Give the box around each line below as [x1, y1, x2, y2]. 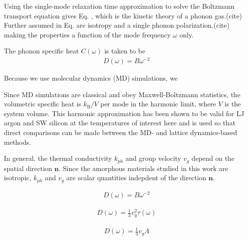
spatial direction [4, 163, 52, 173]
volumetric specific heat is [4, 99, 81, 109]
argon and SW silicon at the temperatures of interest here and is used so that [4, 118, 236, 128]
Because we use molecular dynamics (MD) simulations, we [4, 73, 178, 83]
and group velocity [125, 153, 181, 163]
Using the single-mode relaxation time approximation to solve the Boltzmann [4, 1, 235, 11]
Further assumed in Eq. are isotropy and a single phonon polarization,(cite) [4, 20, 229, 30]
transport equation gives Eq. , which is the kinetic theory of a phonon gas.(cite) [4, 10, 242, 20]
